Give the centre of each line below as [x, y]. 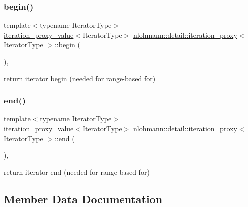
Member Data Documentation [83, 198]
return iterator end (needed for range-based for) [77, 171]
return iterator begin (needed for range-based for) [80, 78]
